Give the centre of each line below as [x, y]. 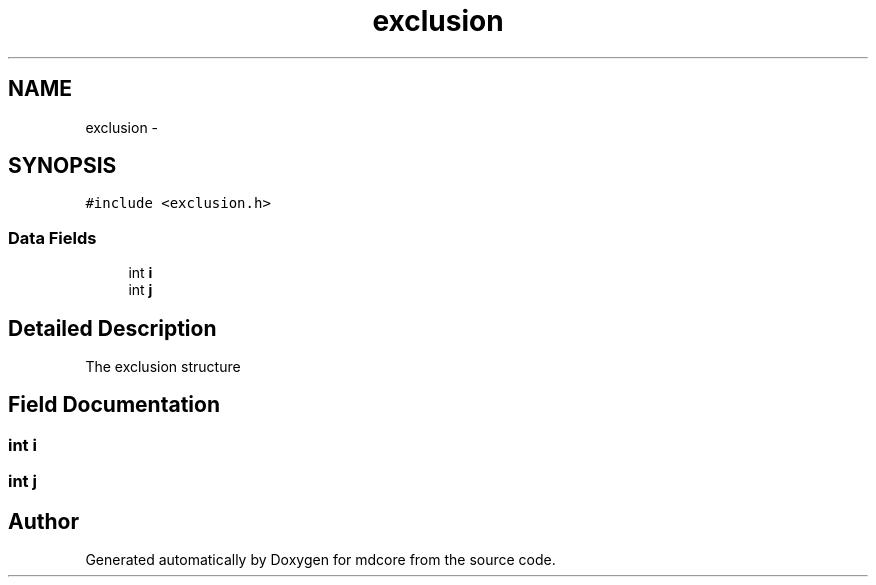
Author [43, 521]
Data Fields [52, 237]
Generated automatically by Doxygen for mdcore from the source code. [320, 560]
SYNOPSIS [62, 166]
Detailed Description [112, 328]
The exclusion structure [163, 367]
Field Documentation [114, 405]
